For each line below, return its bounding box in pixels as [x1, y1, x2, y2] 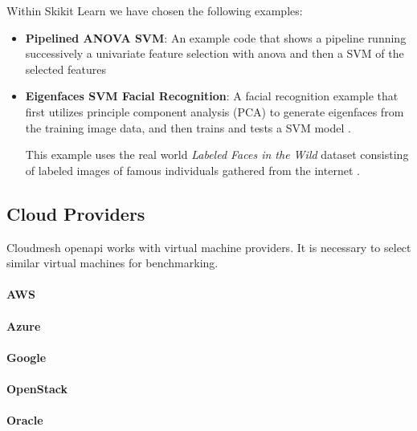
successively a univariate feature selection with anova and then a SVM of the [25, 45, 404, 62]
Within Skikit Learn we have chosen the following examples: [6, 2, 303, 18]
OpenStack [6, 380, 68, 396]
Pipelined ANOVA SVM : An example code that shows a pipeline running [25, 29, 407, 46]
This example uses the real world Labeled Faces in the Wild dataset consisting [25, 146, 409, 163]
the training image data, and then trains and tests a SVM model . [25, 119, 351, 136]
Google [6, 348, 47, 365]
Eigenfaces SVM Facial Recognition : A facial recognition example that [25, 87, 399, 104]
